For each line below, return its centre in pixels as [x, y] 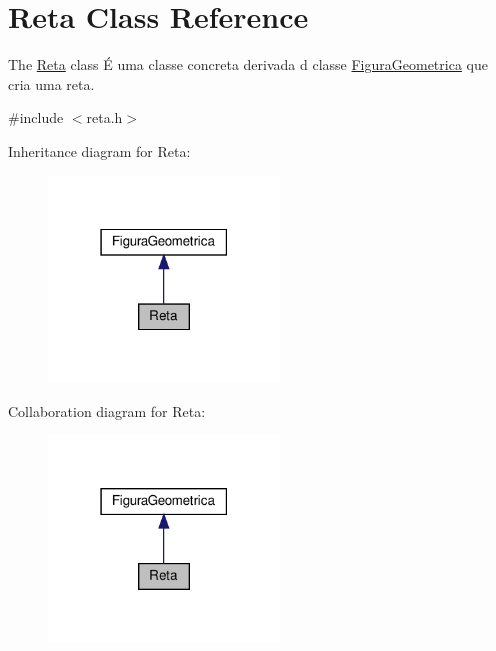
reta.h [104, 117]
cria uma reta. [51, 83]
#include [36, 117]
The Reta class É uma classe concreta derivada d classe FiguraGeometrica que [248, 64]
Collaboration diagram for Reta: [107, 410]
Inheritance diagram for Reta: [99, 150]
